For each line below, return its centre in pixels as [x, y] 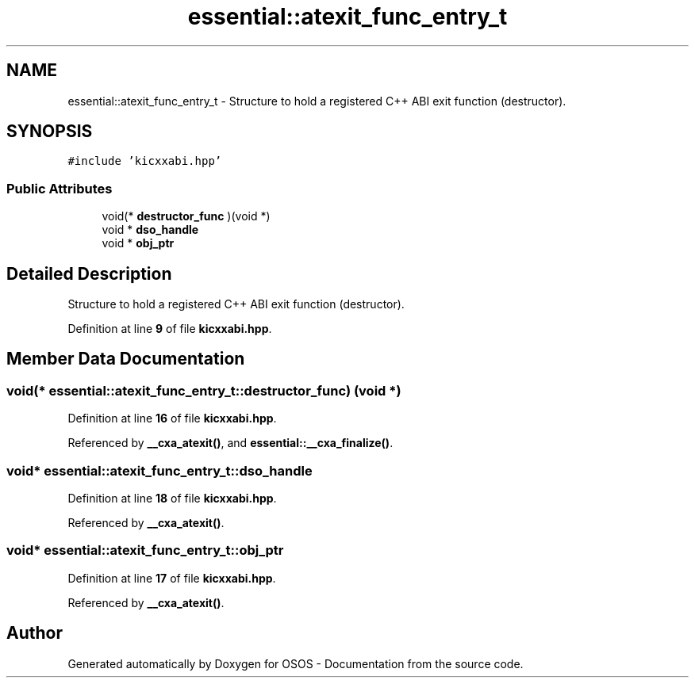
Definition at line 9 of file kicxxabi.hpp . [170, 329]
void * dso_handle [150, 230]
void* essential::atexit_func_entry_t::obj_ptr [145, 550]
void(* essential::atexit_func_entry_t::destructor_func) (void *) [204, 390]
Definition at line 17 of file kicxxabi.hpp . [172, 578]
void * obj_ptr [138, 243]
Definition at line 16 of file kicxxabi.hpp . [172, 418]
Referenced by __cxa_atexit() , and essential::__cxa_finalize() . [230, 443]
